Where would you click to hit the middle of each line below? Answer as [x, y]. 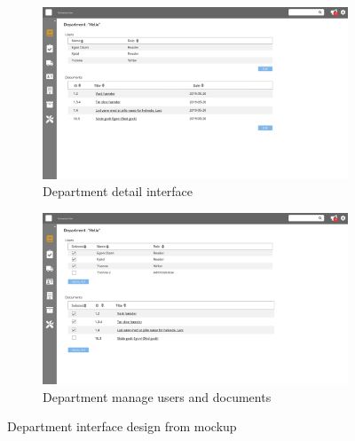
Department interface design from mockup [122, 426]
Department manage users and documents [157, 396]
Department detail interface [118, 191]
